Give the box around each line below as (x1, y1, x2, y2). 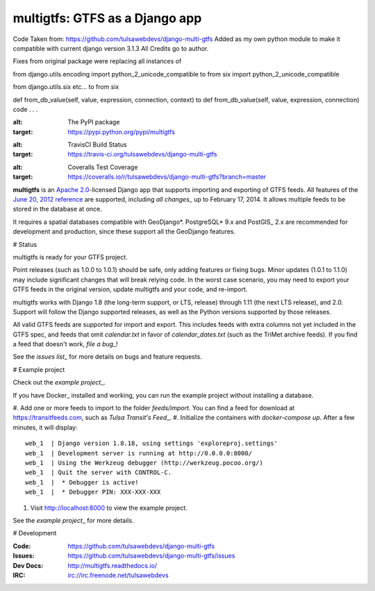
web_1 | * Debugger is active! (25, 478, 139, 486)
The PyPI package (67, 118, 120, 127)
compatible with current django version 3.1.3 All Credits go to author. (12, 44, 209, 52)
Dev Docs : (12, 561, 44, 569)
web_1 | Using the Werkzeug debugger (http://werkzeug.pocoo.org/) (25, 459, 263, 467)
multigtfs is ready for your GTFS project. (12, 252, 128, 261)
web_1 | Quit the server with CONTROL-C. (25, 469, 172, 476)
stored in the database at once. (12, 205, 102, 213)
